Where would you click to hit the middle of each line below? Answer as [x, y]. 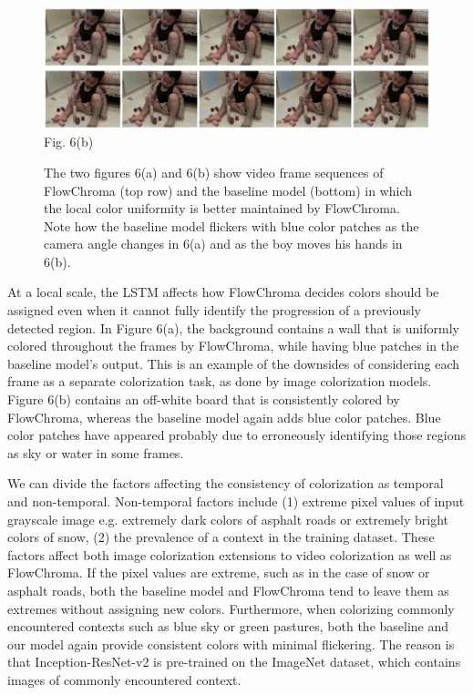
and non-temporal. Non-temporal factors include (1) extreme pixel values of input [236, 501]
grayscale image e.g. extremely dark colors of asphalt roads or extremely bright [228, 519]
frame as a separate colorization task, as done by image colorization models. [220, 381]
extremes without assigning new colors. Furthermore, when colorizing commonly [231, 608]
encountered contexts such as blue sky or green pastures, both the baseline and [228, 626]
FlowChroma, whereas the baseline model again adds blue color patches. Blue [224, 417]
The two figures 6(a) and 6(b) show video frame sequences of [214, 172]
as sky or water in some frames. [96, 452]
